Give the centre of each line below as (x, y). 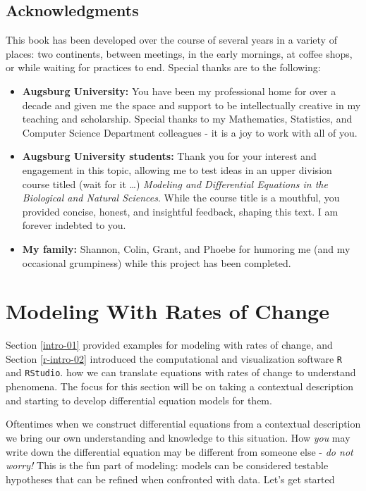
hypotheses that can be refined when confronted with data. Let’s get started (170, 479)
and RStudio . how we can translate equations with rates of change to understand (181, 372)
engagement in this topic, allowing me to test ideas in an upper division (177, 169)
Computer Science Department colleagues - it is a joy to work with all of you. (190, 132)
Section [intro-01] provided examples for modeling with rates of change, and (169, 345)
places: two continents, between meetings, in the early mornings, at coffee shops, (179, 53)
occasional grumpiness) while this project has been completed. (157, 262)
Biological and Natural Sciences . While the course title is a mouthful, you (181, 198)
